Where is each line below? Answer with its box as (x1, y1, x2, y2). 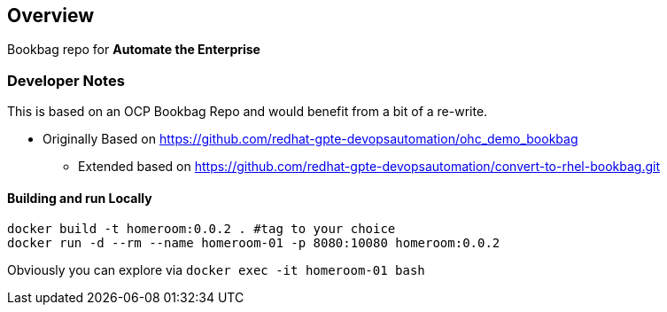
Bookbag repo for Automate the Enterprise (7, 42, 260, 58)
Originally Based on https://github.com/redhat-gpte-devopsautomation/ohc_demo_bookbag (43, 131, 578, 147)
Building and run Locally (7, 190, 152, 206)
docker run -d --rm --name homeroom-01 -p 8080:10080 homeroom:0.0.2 (7, 236, 500, 251)
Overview (7, 4, 95, 27)
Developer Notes (7, 71, 125, 90)
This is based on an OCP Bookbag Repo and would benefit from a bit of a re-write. (7, 104, 488, 120)
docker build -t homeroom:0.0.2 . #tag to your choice (7, 222, 396, 237)
